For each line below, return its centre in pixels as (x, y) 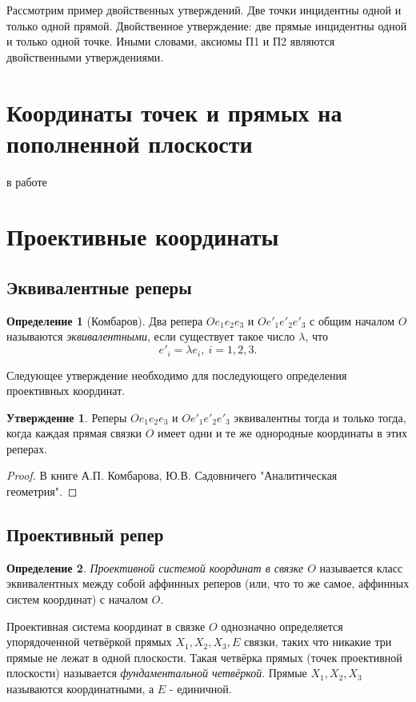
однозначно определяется (282, 626)
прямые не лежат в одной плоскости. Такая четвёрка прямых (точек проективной (204, 657)
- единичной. (200, 689)
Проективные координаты (143, 236)
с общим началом (352, 320)
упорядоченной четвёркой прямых (89, 642)
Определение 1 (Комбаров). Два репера (105, 320)
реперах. (27, 448)
